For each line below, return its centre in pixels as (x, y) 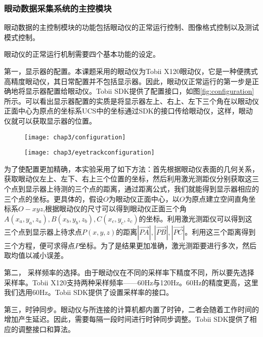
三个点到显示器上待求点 (43, 231)
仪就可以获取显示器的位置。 (50, 120)
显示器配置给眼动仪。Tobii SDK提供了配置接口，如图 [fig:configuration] (140, 91)
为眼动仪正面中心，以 (144, 198)
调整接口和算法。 (46, 329)
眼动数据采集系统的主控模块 (58, 8)
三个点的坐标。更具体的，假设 (54, 198)
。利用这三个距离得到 (220, 231)
